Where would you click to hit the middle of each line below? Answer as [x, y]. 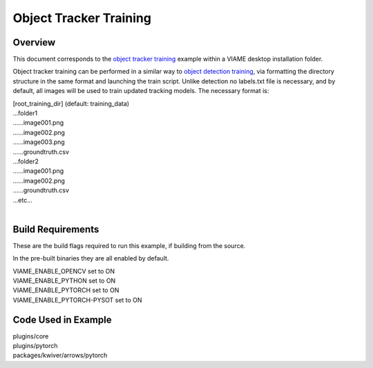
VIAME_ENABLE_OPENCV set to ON [64, 271]
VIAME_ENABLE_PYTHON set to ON [64, 280]
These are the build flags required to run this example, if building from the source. [129, 245]
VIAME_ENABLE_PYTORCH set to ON [66, 290]
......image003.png [39, 142]
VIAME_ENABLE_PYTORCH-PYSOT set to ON [77, 300]
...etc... [22, 200]
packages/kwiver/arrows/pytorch [60, 356]
